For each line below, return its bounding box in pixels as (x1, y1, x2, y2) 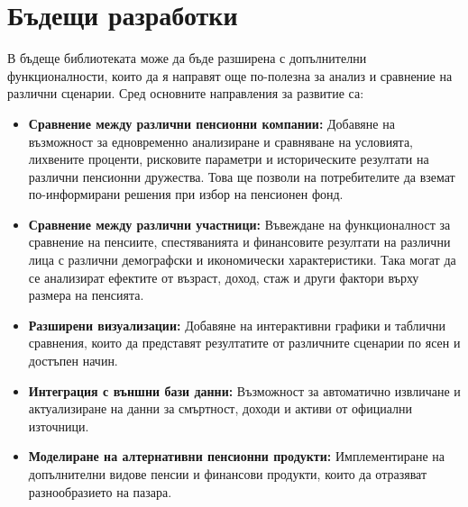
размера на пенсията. (28, 285, 144, 304)
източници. (28, 416, 89, 435)
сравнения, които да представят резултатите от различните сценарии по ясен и (28, 333, 461, 352)
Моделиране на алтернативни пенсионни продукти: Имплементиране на (28, 447, 445, 466)
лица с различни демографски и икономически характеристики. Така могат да (28, 250, 456, 269)
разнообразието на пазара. (28, 482, 172, 501)
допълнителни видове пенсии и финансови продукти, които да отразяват (28, 465, 427, 483)
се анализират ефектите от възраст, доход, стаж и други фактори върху (28, 267, 419, 286)
